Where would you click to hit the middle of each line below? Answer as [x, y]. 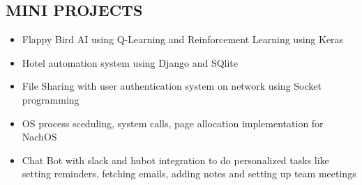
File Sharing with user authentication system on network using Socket [172, 86]
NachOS [39, 137]
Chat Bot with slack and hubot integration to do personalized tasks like [175, 160]
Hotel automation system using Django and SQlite [130, 62]
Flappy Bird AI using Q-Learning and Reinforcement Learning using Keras [183, 39]
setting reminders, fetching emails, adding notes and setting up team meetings [189, 174]
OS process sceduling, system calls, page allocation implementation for [173, 123]
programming [51, 99]
